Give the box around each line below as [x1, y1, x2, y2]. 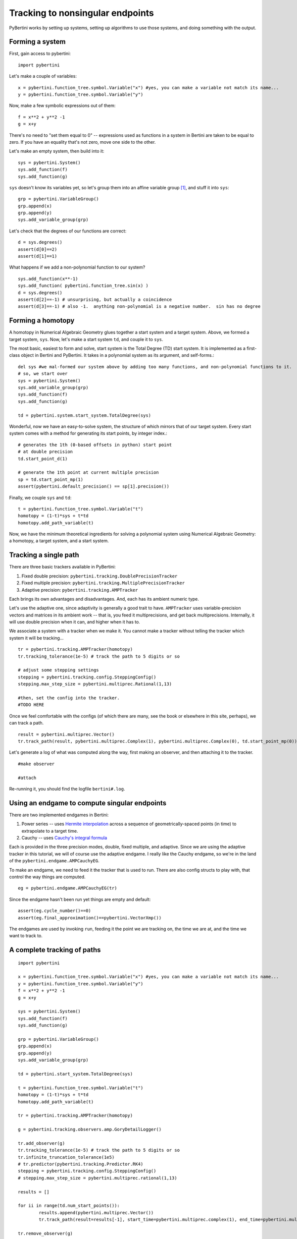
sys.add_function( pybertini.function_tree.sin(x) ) [18, 283, 148, 288]
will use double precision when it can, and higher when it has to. [9, 619, 141, 625]
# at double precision [18, 449, 73, 454]
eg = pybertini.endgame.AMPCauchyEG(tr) [18, 885, 117, 891]
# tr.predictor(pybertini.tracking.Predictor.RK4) [18, 1161, 144, 1167]
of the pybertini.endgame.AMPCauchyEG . [9, 858, 99, 864]
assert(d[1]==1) [18, 253, 57, 259]
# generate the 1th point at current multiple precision [18, 470, 159, 475]
